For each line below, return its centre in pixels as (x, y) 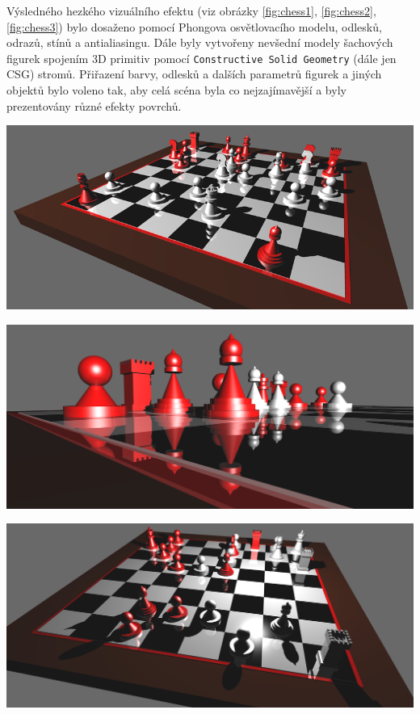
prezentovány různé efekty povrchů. (94, 105)
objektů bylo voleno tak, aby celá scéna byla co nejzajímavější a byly (176, 90)
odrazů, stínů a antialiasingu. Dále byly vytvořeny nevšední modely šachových (200, 42)
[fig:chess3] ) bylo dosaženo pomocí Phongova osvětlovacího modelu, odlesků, (194, 26)
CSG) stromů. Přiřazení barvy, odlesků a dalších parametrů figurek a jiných (194, 74)
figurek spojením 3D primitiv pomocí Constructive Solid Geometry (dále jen (202, 58)
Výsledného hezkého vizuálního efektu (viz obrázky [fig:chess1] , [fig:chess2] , (191, 10)
